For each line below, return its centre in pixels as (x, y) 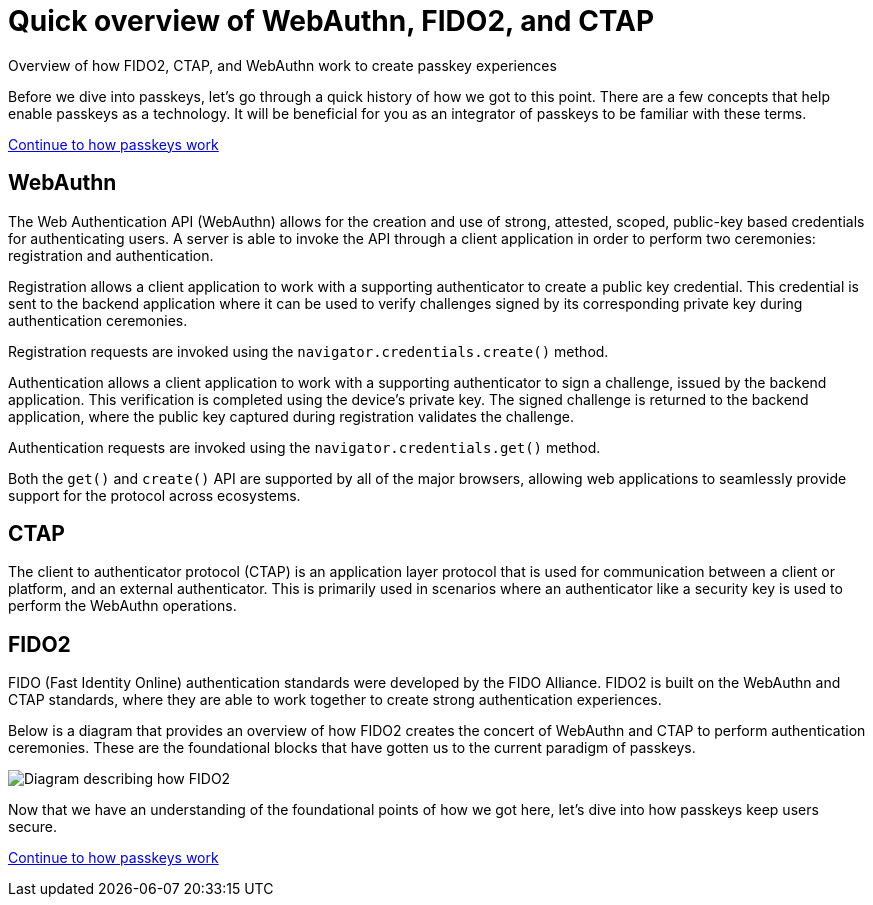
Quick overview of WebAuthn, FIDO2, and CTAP (331, 21)
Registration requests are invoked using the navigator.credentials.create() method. (308, 351)
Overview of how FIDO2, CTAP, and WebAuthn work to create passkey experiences (282, 65)
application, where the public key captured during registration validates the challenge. (291, 416)
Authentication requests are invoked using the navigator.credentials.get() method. (304, 447)
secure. (33, 827)
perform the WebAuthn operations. (122, 606)
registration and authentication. (111, 255)
